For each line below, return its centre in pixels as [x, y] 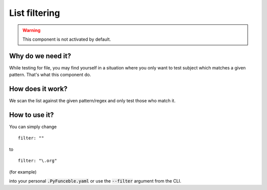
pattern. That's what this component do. [50, 75]
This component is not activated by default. [67, 39]
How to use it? [31, 115]
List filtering [35, 13]
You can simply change [33, 127]
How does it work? [38, 89]
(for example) [23, 172]
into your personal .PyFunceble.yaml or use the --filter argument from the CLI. [95, 181]
